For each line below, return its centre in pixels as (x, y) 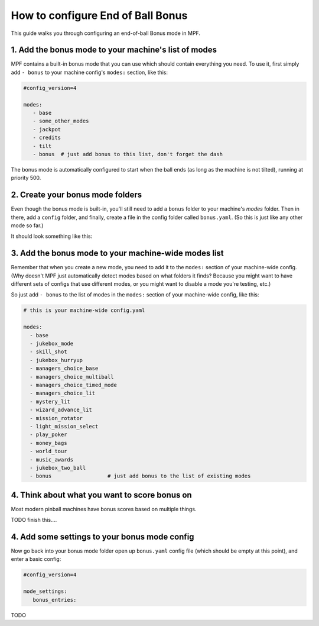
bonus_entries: (55, 600)
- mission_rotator (56, 418)
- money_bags (48, 443)
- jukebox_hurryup (56, 360)
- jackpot (47, 129)
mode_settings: (45, 591)
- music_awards (52, 459)
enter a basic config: (36, 559)
